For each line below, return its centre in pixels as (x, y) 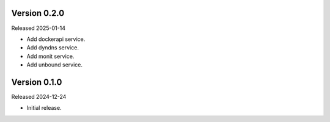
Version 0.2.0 (38, 13)
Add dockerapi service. (56, 39)
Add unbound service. (54, 65)
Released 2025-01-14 (38, 28)
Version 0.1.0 (37, 82)
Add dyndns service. (53, 48)
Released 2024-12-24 (39, 96)
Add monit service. (50, 56)
